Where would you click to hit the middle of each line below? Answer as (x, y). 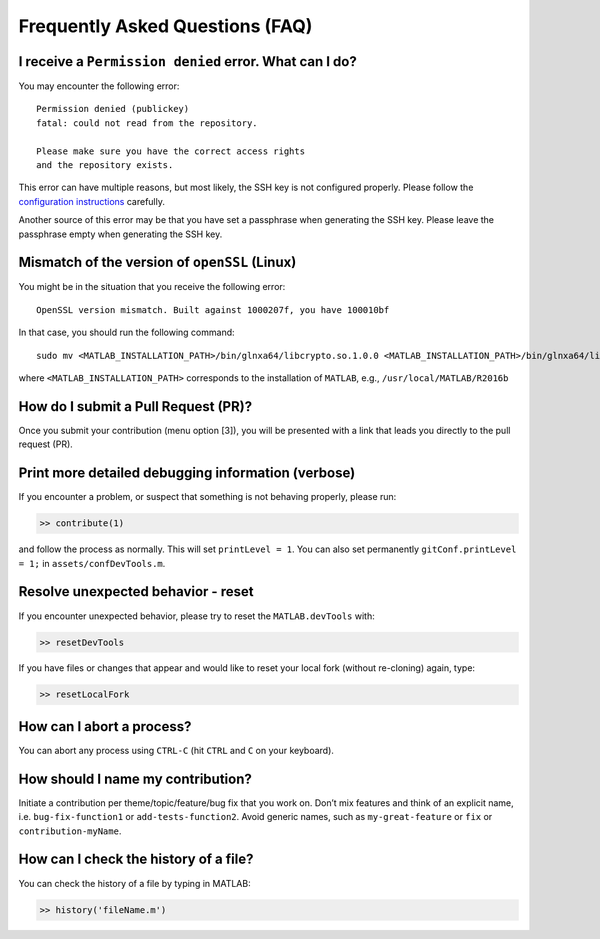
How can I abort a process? (105, 726)
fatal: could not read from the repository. (147, 123)
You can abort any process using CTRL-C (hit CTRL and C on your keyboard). (176, 750)
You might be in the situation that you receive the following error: (152, 287)
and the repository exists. (105, 165)
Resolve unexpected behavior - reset (136, 591)
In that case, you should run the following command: (126, 332)
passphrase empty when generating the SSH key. (120, 234)
